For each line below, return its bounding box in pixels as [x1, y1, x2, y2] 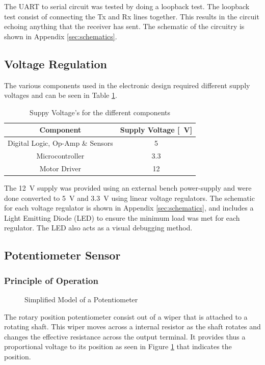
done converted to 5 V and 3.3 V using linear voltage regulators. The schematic [4, 192, 255, 203]
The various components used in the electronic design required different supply [4, 80, 250, 90]
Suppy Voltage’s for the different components [30, 107, 171, 117]
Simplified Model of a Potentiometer [24, 294, 138, 304]
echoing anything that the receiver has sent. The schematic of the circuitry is [4, 21, 245, 32]
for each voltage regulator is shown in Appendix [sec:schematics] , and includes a [4, 202, 254, 213]
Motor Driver [39, 163, 81, 173]
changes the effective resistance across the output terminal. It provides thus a [4, 331, 246, 342]
